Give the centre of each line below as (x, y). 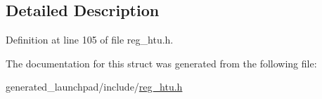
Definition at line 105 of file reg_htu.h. (90, 40)
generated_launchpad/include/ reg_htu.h (94, 87)
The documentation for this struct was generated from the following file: (161, 63)
